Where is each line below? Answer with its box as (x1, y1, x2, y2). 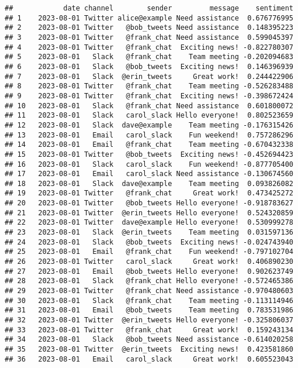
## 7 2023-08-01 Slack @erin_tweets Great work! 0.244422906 (5, 72, 293, 81)
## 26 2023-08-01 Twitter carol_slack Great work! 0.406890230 (5, 257, 293, 266)
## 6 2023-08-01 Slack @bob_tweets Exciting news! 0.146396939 (5, 62, 293, 71)
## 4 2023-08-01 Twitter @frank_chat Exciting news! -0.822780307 (5, 43, 293, 51)
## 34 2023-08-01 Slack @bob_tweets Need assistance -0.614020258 (5, 335, 293, 344)
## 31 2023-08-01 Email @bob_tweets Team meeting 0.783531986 (5, 306, 293, 315)
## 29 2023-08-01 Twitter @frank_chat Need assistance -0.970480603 (5, 287, 293, 295)
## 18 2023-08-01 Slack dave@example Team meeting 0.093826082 (5, 179, 293, 188)
